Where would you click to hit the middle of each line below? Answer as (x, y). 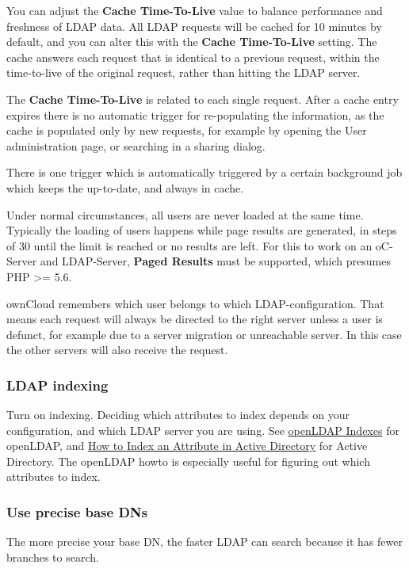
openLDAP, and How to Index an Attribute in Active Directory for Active (187, 446)
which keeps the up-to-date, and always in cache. (125, 187)
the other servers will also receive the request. (117, 350)
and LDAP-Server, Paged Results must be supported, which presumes (215, 261)
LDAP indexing (57, 385)
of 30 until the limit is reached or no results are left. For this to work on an (189, 245)
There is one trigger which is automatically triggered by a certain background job (204, 172)
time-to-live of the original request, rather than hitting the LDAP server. (183, 72)
